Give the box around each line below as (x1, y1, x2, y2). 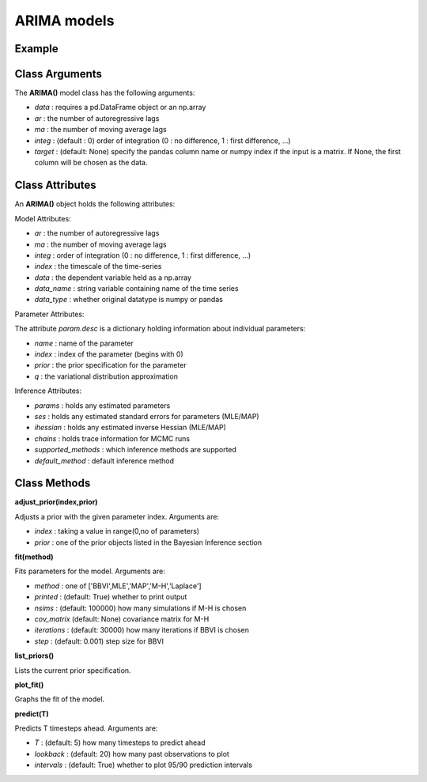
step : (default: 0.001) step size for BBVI (34, 637, 164, 646)
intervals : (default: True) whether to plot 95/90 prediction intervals (34, 760, 253, 770)
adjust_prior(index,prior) (14, 497, 98, 507)
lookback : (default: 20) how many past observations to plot (34, 749, 229, 758)
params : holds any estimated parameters (34, 400, 171, 410)
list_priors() (14, 651, 55, 660)
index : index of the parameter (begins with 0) (34, 349, 183, 359)
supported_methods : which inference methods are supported (34, 445, 237, 455)
